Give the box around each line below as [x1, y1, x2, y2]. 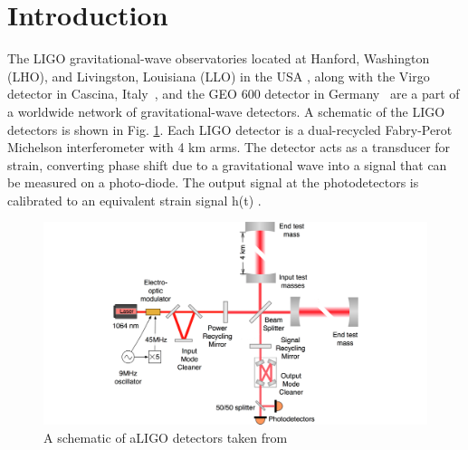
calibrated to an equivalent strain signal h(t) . [7, 190, 262, 209]
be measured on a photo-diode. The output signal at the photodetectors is [7, 173, 419, 192]
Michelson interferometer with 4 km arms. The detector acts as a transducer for [7, 138, 451, 157]
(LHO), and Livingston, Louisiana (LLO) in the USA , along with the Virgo [7, 66, 430, 85]
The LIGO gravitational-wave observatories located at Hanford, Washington [7, 49, 430, 68]
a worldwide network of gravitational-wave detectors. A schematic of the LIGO [7, 101, 445, 120]
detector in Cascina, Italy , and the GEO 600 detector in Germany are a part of [7, 84, 460, 103]
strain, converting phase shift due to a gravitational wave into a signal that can [7, 155, 447, 174]
